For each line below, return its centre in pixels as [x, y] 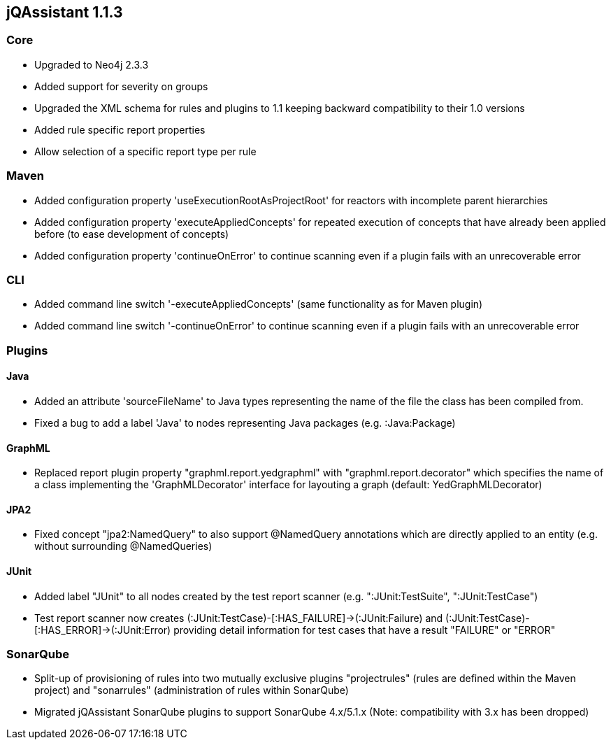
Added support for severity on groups [121, 86]
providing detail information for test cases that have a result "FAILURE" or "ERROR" [365, 630]
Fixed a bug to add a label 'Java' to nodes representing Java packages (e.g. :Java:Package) [245, 423]
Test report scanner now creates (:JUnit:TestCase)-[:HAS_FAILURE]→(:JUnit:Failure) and [239, 618]
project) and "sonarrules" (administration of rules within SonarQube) [192, 690]
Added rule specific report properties [120, 129]
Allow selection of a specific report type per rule [145, 151]
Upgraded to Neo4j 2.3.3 [92, 64]
